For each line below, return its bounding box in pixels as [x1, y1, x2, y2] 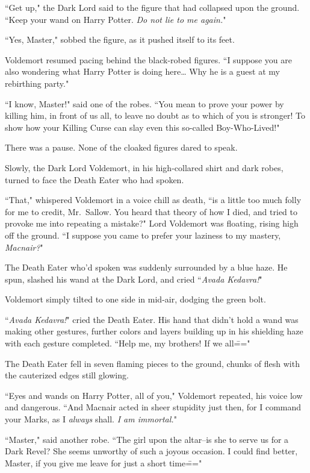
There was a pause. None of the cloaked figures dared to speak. [5, 141, 238, 154]
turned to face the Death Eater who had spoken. [5, 173, 184, 186]
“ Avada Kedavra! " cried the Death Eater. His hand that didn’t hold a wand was [5, 313, 299, 325]
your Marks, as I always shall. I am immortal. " [5, 413, 177, 425]
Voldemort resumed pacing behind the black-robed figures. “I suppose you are [5, 53, 292, 66]
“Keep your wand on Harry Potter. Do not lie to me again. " [5, 13, 226, 25]
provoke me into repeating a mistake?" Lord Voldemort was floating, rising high [5, 217, 299, 230]
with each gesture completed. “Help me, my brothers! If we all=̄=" [5, 337, 250, 349]
